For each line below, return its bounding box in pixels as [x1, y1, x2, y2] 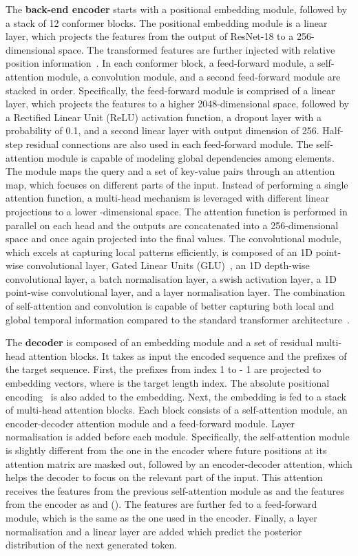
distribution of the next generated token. [6, 537, 178, 552]
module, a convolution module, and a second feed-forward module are [47, 69, 341, 83]
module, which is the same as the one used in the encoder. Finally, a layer [6, 510, 317, 524]
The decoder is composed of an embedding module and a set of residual [6, 335, 313, 350]
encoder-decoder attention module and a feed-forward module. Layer [6, 416, 295, 430]
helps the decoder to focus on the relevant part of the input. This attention [6, 470, 323, 484]
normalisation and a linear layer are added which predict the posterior [6, 524, 302, 538]
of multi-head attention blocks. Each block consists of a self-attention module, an [6, 403, 348, 417]
